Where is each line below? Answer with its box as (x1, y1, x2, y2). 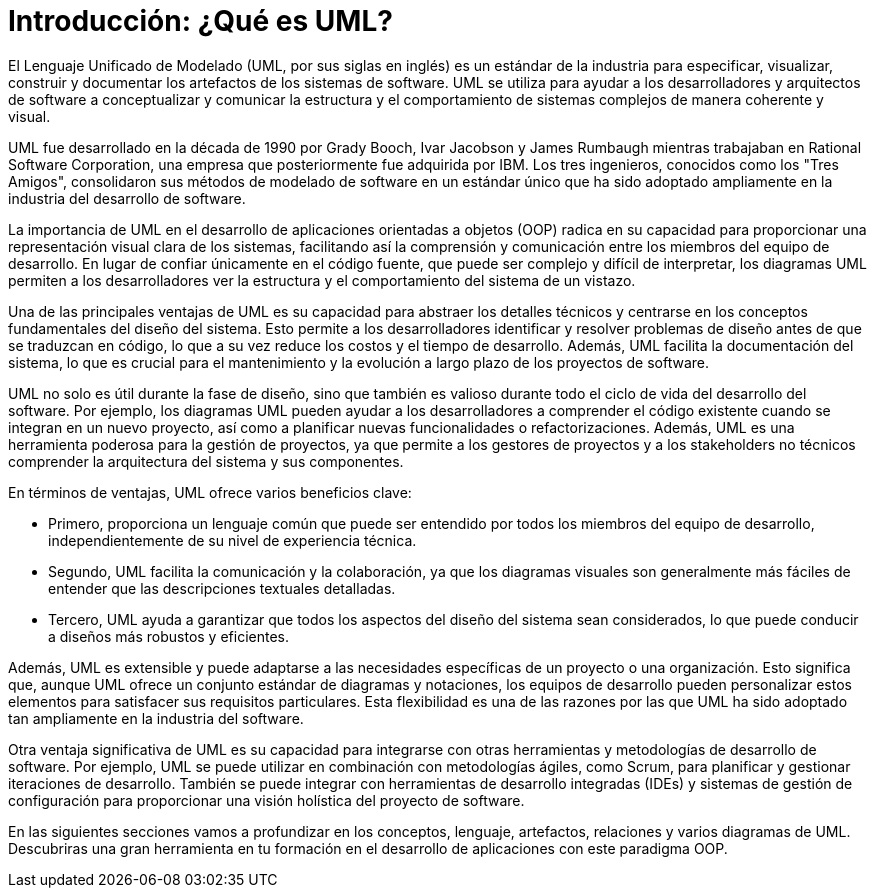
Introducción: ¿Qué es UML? (8, 4, 393, 38)
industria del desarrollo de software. (8, 189, 246, 207)
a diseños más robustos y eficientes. (48, 627, 289, 645)
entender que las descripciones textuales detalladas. (48, 579, 396, 597)
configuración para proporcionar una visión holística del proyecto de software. (8, 791, 525, 809)
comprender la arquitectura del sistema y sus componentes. (8, 452, 404, 470)
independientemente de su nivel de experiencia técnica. (48, 531, 417, 549)
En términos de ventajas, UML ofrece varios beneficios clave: (8, 483, 412, 501)
